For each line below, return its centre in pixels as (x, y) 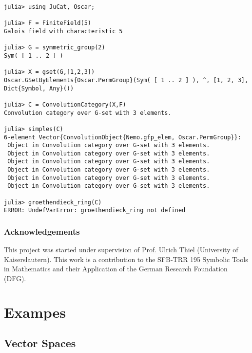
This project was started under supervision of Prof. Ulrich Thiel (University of (121, 250)
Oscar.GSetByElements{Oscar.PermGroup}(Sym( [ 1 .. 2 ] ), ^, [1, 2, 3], (126, 80)
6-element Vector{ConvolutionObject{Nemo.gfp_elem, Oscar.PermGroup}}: (123, 137)
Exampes (35, 312)
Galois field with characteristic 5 (63, 31)
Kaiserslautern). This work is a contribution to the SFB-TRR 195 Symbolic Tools (126, 259)
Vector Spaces (40, 343)
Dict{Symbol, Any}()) (39, 88)
